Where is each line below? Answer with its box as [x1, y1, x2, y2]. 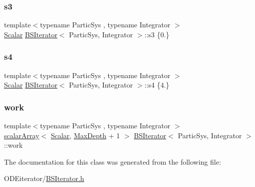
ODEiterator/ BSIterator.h [4, 173, 84, 184]
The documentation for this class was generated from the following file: [4, 156, 221, 167]
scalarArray [4, 130, 39, 140]
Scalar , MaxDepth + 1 [50, 130, 120, 140]
